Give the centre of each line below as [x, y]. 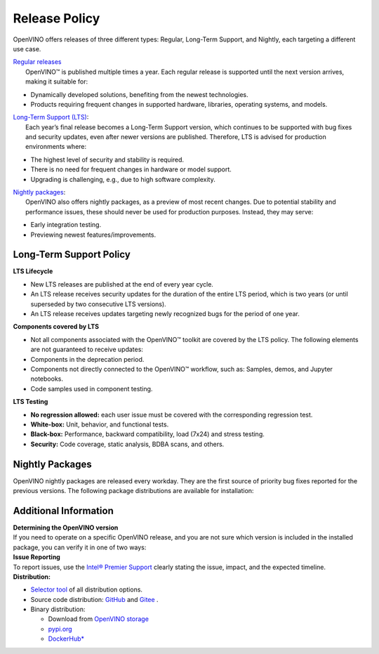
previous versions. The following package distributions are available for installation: [133, 491]
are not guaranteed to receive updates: [87, 349]
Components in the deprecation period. [87, 359]
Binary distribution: [58, 609]
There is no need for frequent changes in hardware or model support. [131, 169]
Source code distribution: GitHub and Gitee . [94, 599]
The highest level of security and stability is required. [107, 159]
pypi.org [60, 629]
